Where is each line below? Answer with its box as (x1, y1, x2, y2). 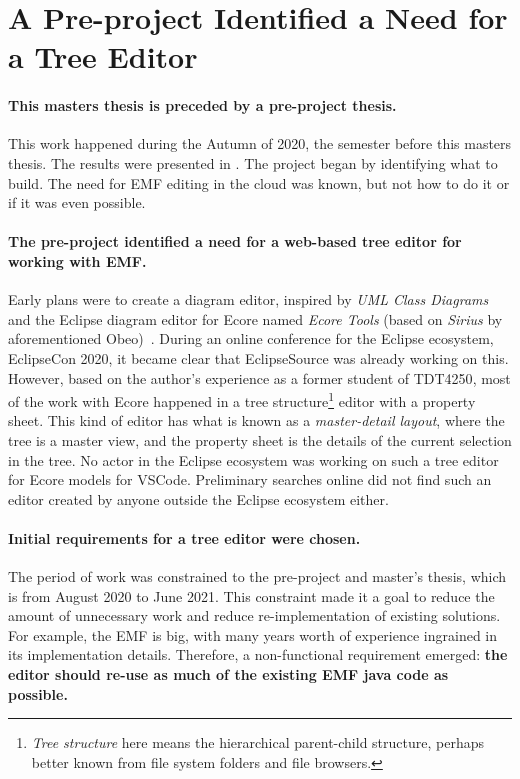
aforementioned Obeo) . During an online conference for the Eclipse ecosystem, (8, 328, 494, 349)
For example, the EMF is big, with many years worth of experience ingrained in (8, 624, 498, 645)
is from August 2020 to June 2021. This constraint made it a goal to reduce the (8, 585, 495, 606)
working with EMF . (8, 250, 147, 271)
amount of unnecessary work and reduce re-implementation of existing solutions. (8, 605, 501, 626)
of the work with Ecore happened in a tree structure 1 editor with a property (8, 388, 476, 411)
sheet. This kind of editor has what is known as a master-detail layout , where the (8, 410, 505, 431)
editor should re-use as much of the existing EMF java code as (8, 664, 449, 685)
